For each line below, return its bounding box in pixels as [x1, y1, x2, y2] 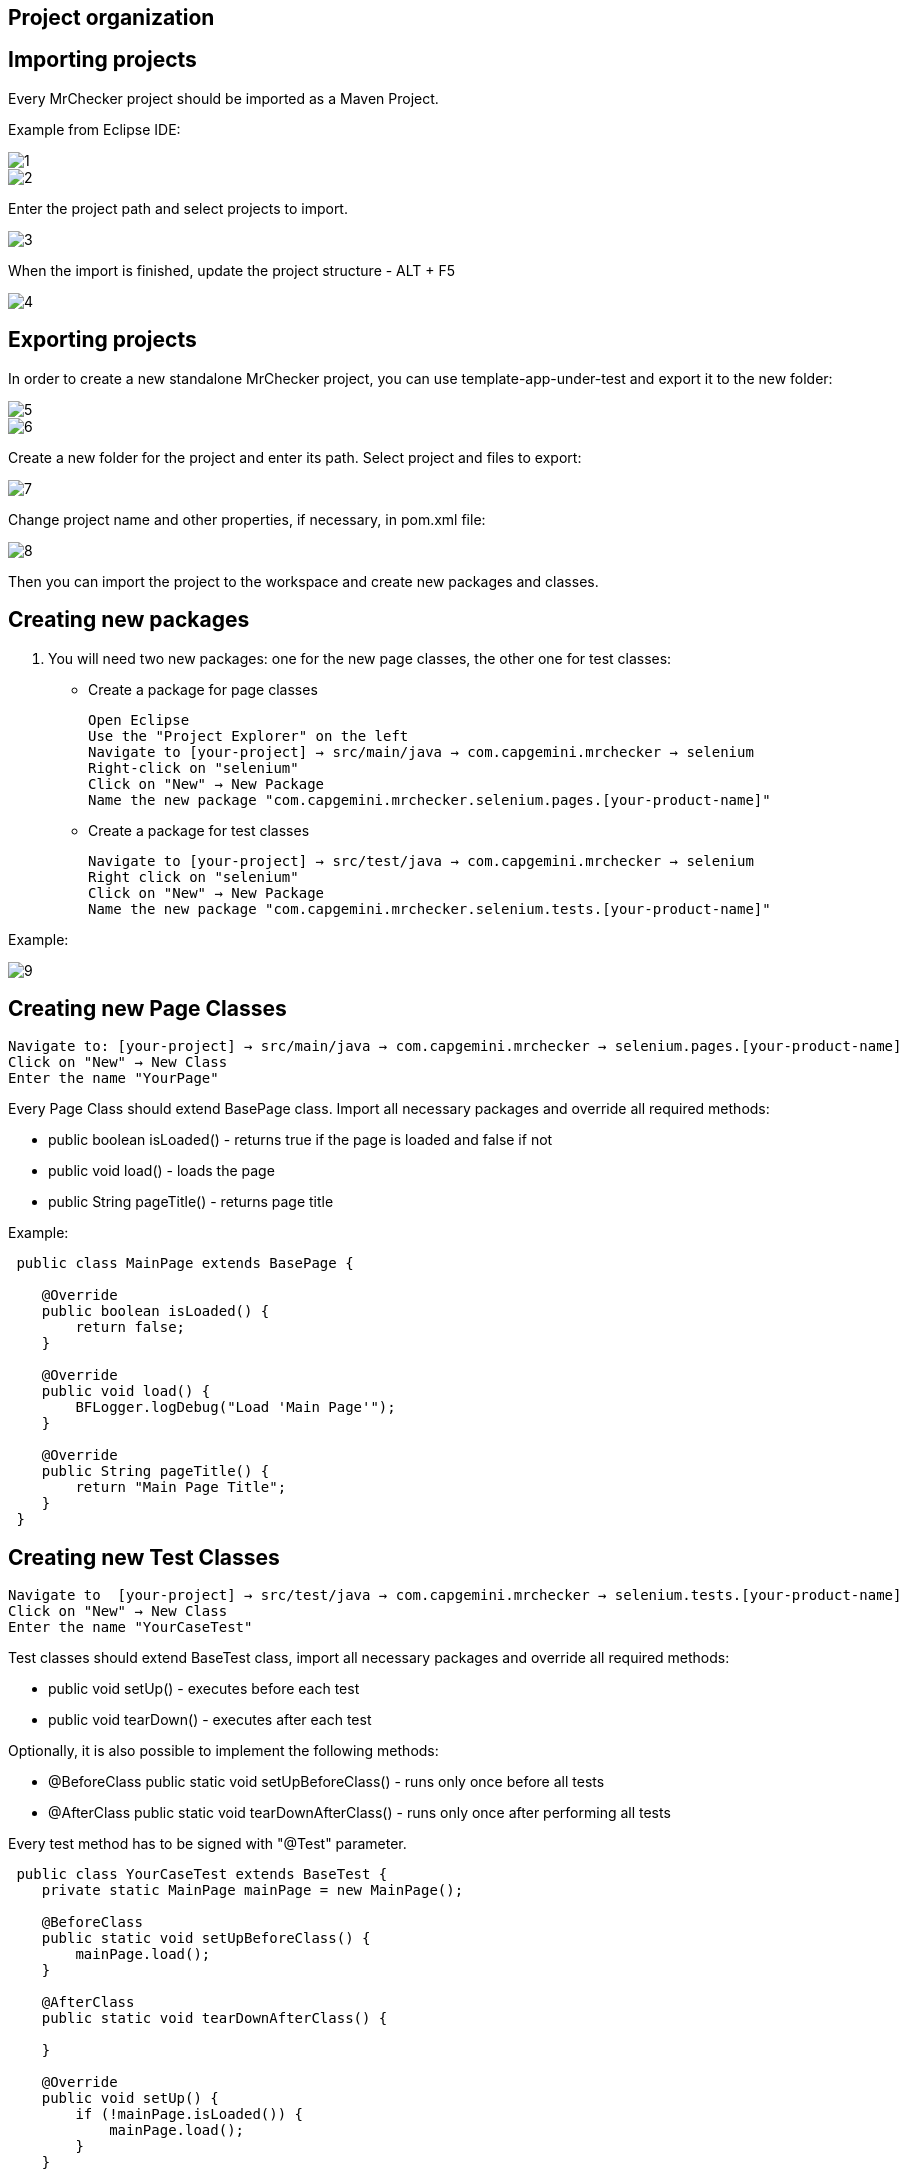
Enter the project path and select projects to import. [8, 199, 348, 217]
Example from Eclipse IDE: [8, 120, 181, 138]
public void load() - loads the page [48, 1162, 275, 1180]
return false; [75, 1319, 186, 1336]
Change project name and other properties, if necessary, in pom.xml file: [8, 510, 486, 528]
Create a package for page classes [88, 680, 318, 698]
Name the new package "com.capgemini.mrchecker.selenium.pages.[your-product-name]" [88, 791, 771, 808]
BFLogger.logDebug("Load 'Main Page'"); [75, 1399, 396, 1416]
